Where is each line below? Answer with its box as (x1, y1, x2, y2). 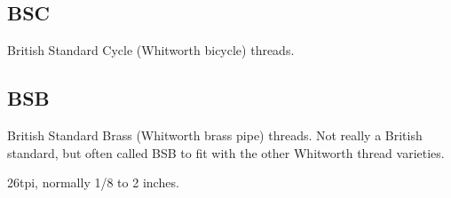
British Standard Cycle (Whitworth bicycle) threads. (7, 41, 295, 59)
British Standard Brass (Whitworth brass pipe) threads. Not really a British (7, 126, 423, 144)
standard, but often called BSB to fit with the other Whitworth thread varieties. (7, 143, 445, 162)
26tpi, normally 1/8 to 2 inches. (7, 173, 179, 192)
